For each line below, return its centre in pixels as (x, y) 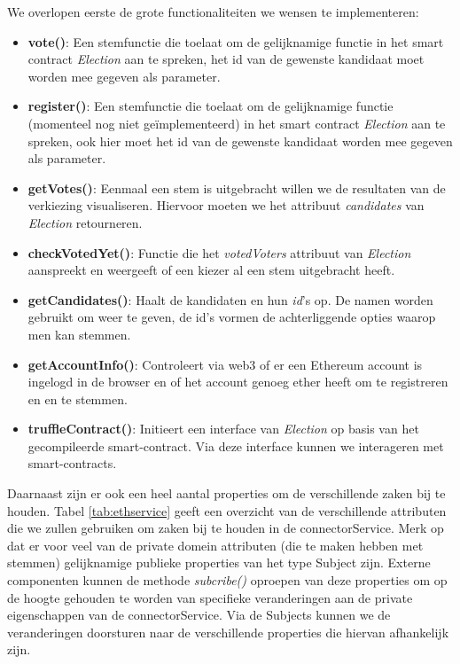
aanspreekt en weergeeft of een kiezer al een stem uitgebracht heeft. (211, 270)
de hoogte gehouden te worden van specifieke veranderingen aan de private (210, 597)
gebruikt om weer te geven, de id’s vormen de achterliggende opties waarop (232, 317)
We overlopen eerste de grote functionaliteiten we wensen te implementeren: (213, 12)
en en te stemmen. (78, 398)
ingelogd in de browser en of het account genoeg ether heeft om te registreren (238, 382)
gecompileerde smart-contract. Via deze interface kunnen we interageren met (236, 445)
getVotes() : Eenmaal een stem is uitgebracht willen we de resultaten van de (237, 187)
